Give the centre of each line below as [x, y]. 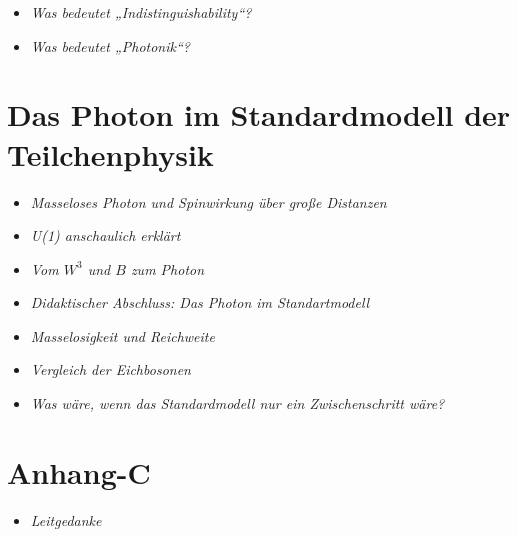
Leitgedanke [66, 519]
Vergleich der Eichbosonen [110, 369]
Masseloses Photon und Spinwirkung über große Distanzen [208, 201]
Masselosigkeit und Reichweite [122, 335]
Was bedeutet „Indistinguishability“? [141, 12]
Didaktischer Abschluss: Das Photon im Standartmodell [200, 302]
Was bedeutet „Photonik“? [110, 45]
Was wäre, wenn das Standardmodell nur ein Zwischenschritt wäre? [237, 403]
